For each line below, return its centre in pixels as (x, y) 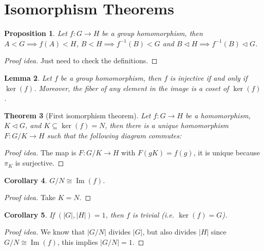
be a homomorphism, (218, 115)
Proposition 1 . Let (36, 33)
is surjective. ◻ (40, 163)
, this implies (78, 242)
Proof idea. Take (30, 197)
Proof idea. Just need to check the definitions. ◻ (81, 60)
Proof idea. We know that (45, 232)
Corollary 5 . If (29, 214)
